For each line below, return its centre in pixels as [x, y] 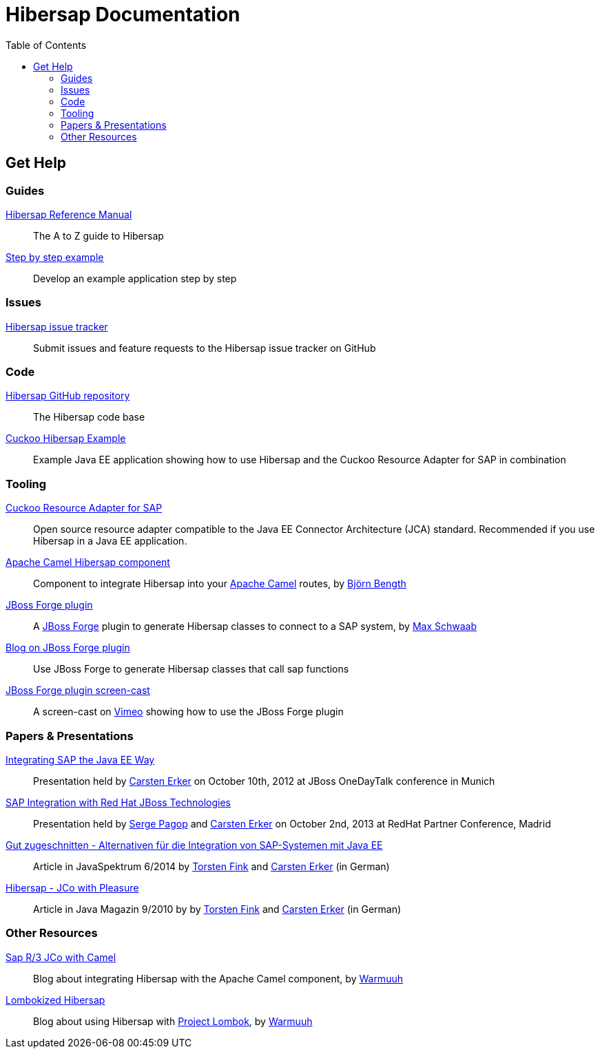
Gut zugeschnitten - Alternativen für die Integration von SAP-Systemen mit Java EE [194, 845]
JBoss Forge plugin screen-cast [78, 691]
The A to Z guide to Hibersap [99, 235]
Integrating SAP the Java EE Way [80, 759]
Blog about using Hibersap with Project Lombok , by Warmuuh [173, 1021]
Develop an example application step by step [135, 278]
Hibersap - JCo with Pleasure [72, 887]
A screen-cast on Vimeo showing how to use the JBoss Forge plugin [188, 712]
